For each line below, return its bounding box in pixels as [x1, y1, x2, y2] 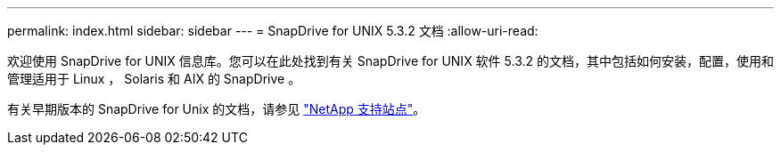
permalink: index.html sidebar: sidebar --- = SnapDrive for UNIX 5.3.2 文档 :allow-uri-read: [7, 23, 538, 38]
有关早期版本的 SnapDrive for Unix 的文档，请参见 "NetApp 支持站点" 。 [7, 101, 426, 116]
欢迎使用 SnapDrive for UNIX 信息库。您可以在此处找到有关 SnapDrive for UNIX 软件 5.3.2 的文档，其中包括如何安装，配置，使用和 [7, 53, 774, 68]
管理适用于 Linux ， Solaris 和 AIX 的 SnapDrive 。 [7, 71, 301, 86]
